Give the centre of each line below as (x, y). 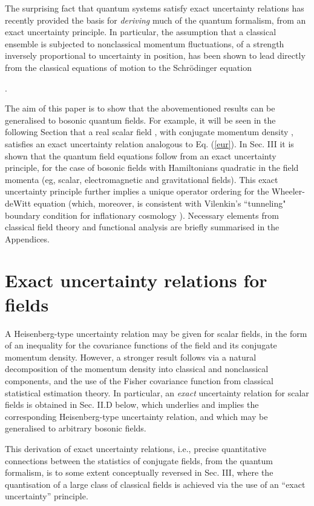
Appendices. (27, 238)
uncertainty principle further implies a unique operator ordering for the (137, 191)
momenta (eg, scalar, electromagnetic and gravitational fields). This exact (142, 179)
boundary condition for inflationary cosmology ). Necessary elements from (142, 215)
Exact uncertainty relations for (136, 280)
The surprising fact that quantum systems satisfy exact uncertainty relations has (155, 8)
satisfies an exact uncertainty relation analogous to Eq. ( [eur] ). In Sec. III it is (149, 143)
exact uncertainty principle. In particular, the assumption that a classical (141, 32)
